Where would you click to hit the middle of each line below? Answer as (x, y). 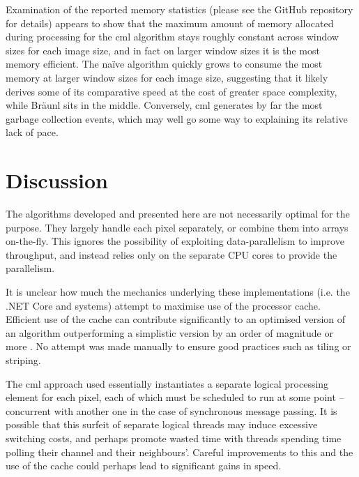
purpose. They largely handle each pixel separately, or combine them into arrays (177, 227)
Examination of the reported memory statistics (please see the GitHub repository (179, 9)
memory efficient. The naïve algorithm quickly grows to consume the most (164, 64)
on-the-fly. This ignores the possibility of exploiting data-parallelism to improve (175, 241)
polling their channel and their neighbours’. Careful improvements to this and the (179, 452)
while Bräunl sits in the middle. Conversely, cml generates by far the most (164, 105)
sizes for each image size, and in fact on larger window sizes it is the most (163, 50)
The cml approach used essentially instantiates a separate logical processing (167, 383)
